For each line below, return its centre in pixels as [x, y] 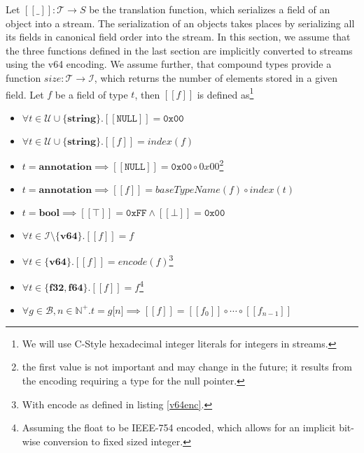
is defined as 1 [225, 93]
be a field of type [91, 94]
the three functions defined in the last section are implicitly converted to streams [179, 50]
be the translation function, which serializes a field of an [210, 9]
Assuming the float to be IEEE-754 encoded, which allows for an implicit [179, 427]
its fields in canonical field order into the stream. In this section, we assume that [178, 37]
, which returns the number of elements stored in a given [216, 77]
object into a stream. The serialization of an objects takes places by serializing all [180, 23]
